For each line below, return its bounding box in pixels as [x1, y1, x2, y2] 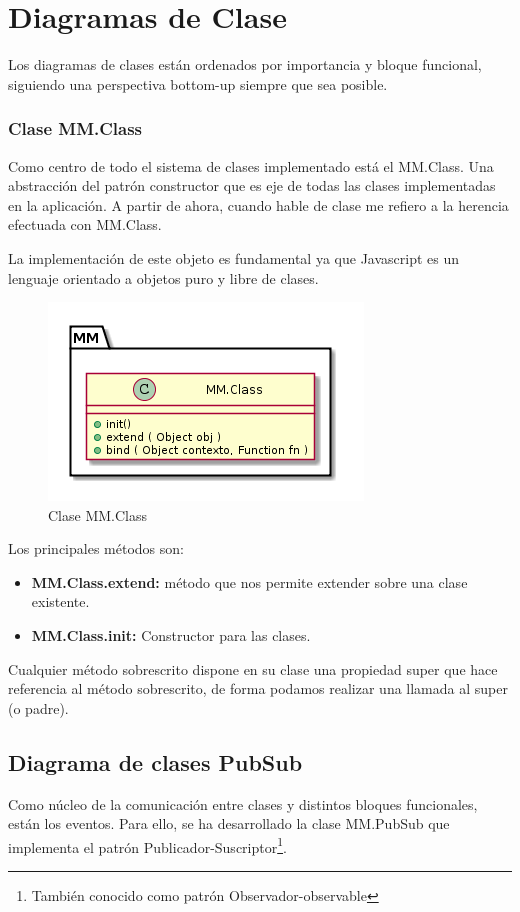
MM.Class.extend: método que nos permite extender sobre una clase [31, 571, 468, 592]
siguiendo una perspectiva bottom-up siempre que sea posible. [8, 73, 388, 94]
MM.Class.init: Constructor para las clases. [31, 625, 311, 646]
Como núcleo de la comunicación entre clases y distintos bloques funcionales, [8, 793, 478, 814]
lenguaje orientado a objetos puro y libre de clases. [8, 267, 319, 288]
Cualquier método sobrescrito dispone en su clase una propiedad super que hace [8, 658, 498, 679]
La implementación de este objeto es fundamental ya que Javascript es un [8, 247, 460, 268]
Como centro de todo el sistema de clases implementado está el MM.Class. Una [8, 155, 494, 176]
